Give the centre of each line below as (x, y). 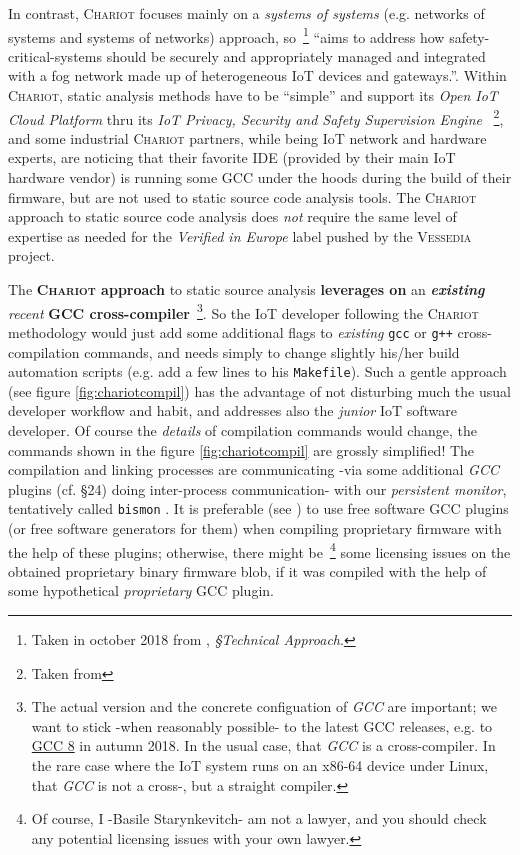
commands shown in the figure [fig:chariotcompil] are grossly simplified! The (241, 449)
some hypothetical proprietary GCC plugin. (141, 590)
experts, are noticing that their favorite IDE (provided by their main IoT (232, 157)
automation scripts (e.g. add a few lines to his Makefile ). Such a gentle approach (257, 371)
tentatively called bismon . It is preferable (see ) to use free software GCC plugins (258, 508)
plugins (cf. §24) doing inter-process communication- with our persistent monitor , (257, 488)
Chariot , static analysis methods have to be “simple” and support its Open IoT (253, 95)
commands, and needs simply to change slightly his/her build (272, 351)
